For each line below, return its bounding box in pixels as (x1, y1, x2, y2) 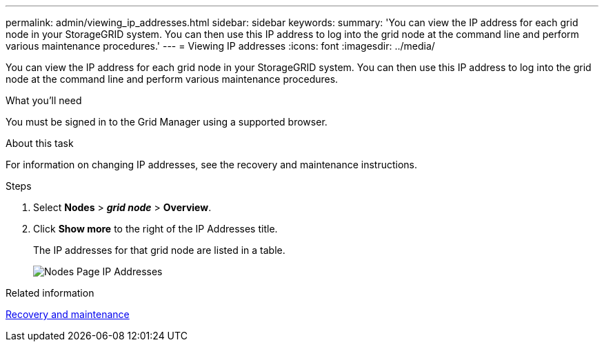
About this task (6, 137, 74, 149)
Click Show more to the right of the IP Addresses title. (33, 223, 278, 235)
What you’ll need (6, 95, 82, 106)
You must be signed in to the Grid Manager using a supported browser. (6, 116, 328, 128)
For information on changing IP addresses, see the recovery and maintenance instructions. (6, 159, 418, 170)
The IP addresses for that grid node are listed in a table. (33, 244, 285, 256)
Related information (6, 287, 94, 299)
